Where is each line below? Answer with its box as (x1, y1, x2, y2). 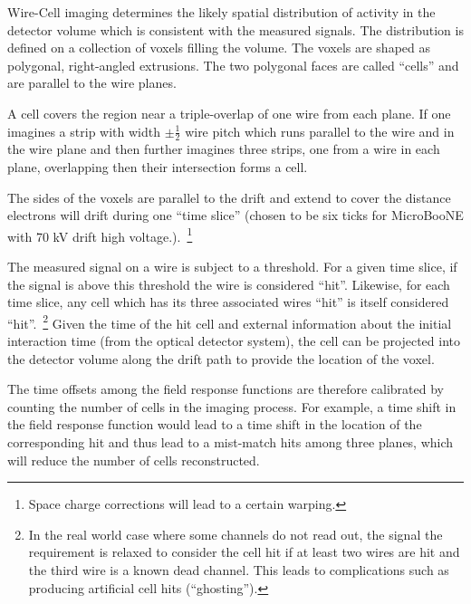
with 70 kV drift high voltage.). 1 (7, 224, 193, 245)
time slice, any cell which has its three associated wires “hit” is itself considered (7, 292, 449, 312)
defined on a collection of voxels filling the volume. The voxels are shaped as (7, 38, 430, 57)
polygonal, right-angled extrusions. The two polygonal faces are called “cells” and (7, 55, 459, 74)
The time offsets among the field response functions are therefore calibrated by (7, 379, 444, 398)
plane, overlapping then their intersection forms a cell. (7, 157, 308, 176)
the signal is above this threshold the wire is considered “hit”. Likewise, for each (7, 274, 450, 293)
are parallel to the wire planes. (7, 73, 177, 92)
